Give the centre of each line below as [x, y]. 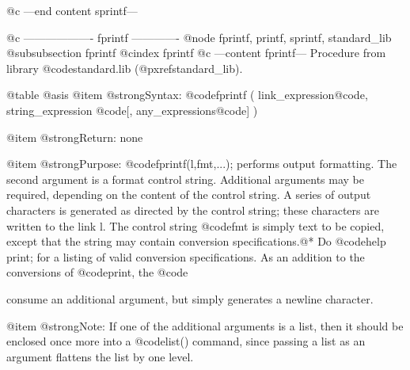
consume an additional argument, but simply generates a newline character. [190, 298]
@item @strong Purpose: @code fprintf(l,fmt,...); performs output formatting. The [202, 164]
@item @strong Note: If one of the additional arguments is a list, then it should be [205, 325]
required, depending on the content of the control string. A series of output [189, 195]
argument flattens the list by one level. [100, 356]
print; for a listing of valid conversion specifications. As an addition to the [186, 256]
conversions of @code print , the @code [97, 272]
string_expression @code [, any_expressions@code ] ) [132, 110]
